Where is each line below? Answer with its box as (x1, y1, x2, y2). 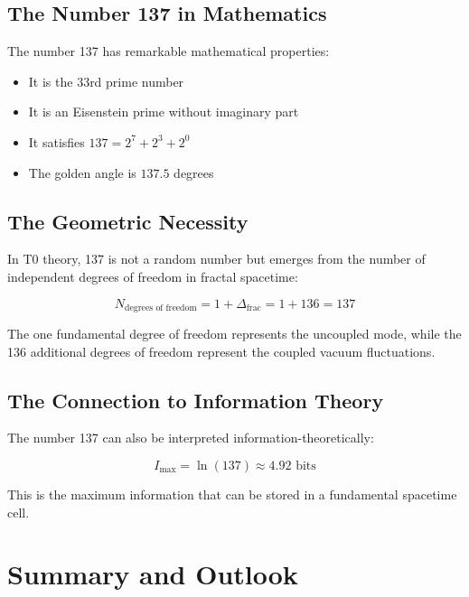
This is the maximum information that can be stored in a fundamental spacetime (7, 485, 457, 503)
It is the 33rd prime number (28, 71, 184, 90)
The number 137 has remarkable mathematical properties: (7, 42, 330, 61)
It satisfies (28, 132, 85, 151)
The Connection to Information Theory (7, 386, 384, 414)
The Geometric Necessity (7, 207, 249, 235)
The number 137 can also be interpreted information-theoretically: (7, 428, 374, 447)
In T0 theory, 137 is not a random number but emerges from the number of (7, 249, 426, 268)
